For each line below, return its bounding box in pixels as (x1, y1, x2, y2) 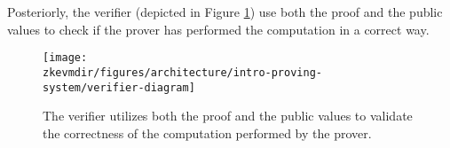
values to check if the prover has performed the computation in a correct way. (7, 19, 430, 38)
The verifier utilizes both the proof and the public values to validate (43, 106, 413, 125)
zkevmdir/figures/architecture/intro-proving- (43, 66, 322, 79)
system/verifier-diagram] (43, 81, 195, 94)
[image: (43, 51, 88, 65)
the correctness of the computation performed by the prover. (43, 123, 372, 142)
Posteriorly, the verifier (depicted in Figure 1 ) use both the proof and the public (7, 3, 443, 20)
